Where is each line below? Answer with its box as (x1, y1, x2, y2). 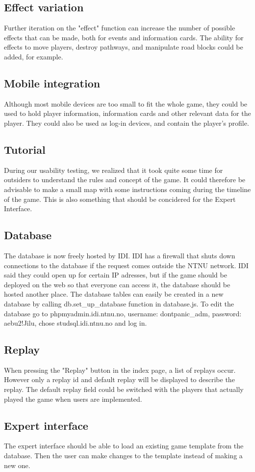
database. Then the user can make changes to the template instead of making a (4, 450, 243, 461)
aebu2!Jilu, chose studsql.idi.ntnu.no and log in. (4, 318, 147, 328)
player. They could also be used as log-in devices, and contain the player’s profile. (4, 117, 249, 128)
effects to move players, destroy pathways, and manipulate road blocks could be (4, 42, 243, 52)
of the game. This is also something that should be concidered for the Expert (4, 194, 236, 204)
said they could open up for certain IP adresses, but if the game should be (4, 270, 227, 280)
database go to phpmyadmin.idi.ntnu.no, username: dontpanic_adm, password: (4, 308, 242, 318)
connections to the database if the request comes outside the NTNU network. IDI (4, 260, 249, 270)
